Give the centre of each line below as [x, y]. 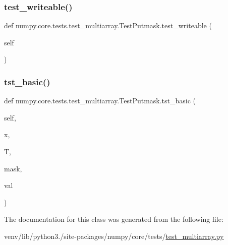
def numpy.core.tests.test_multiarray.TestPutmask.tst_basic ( [100, 101]
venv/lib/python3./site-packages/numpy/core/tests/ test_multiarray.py [114, 236]
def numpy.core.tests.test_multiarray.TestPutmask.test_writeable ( [108, 25]
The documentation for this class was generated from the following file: [114, 219]
